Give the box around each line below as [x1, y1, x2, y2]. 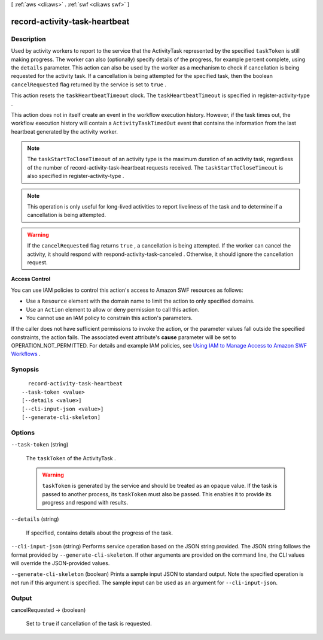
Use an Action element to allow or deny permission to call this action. [26, 306, 200, 313]
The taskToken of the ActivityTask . [26, 454, 116, 461]
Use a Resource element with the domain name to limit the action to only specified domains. [26, 297, 255, 305]
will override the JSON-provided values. [11, 560, 110, 567]
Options [11, 428, 35, 437]
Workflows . [11, 351, 41, 358]
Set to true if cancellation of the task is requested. [26, 620, 152, 627]
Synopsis [11, 366, 39, 374]
